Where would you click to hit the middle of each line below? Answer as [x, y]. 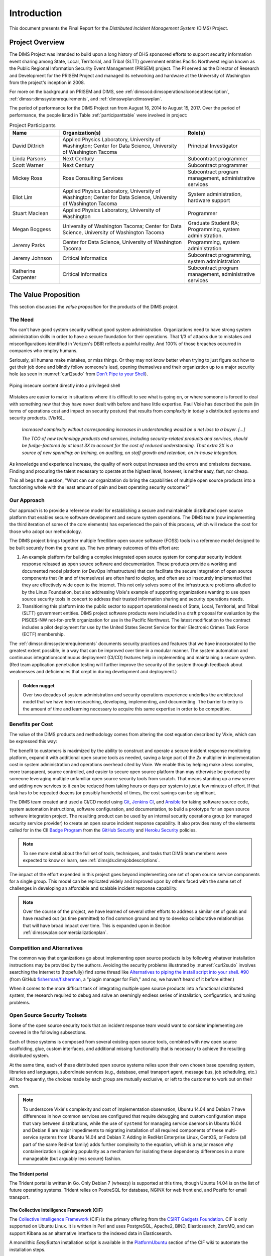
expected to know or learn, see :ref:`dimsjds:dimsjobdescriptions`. [91, 860]
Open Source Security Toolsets [48, 1015]
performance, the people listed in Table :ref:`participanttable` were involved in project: [98, 115]
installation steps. [27, 1249]
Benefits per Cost [31, 724]
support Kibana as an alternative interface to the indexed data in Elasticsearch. [91, 1233]
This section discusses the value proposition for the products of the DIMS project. [94, 306]
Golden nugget [39, 685]
